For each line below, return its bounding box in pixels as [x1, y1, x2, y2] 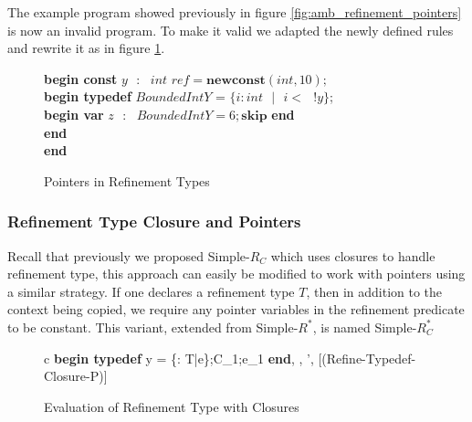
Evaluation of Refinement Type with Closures [44, 396, 299, 416]
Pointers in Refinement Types [44, 171, 210, 190]
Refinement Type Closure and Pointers [7, 210, 301, 233]
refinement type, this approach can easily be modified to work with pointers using [7, 264, 466, 283]
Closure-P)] [44, 366, 108, 385]
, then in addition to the [306, 281, 443, 301]
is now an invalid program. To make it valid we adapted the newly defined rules [7, 20, 454, 39]
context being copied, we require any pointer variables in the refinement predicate [7, 300, 465, 319]
